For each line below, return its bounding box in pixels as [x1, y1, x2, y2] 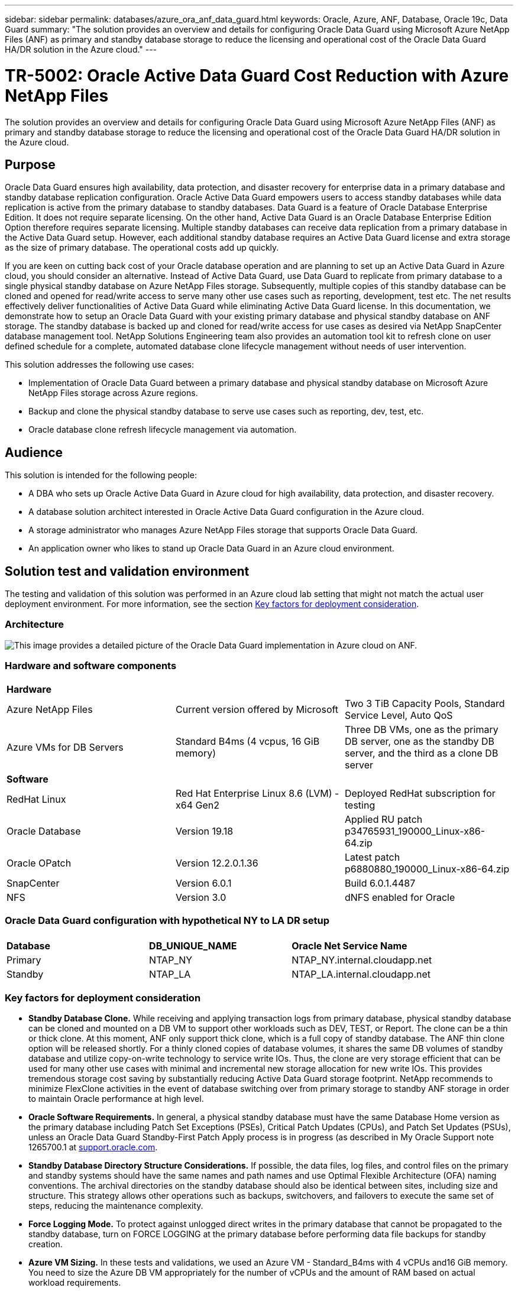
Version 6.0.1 [175, 877, 232, 889]
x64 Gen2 [175, 799, 219, 811]
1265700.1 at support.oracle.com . [28, 1142, 158, 1153]
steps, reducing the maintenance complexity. [28, 1201, 203, 1211]
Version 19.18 [175, 825, 234, 837]
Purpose [5, 157, 56, 172]
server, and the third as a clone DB [344, 747, 498, 759]
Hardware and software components [5, 660, 177, 672]
